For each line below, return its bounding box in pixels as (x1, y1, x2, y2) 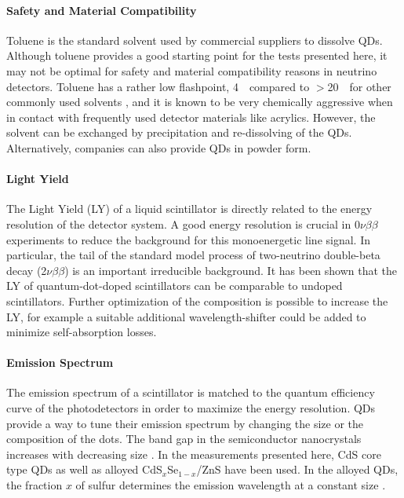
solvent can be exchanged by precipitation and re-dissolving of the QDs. (6, 124, 352, 141)
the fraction (6, 477, 63, 493)
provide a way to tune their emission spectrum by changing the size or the (6, 415, 364, 431)
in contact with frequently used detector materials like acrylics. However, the (6, 108, 376, 125)
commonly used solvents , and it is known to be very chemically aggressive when (6, 93, 393, 110)
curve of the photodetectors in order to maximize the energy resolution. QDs (6, 400, 376, 416)
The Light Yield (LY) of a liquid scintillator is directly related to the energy (6, 200, 373, 217)
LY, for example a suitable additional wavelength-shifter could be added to (6, 308, 366, 324)
